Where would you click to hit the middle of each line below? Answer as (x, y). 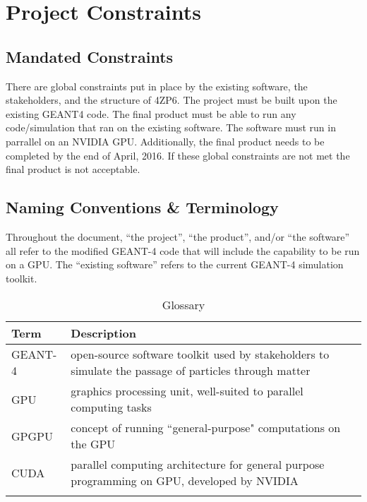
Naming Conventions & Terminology (142, 207)
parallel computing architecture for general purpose (198, 465)
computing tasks (111, 407)
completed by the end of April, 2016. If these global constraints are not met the (178, 155)
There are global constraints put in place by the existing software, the (157, 86)
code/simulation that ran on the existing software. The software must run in (171, 127)
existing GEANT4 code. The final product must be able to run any (151, 113)
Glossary (183, 305)
